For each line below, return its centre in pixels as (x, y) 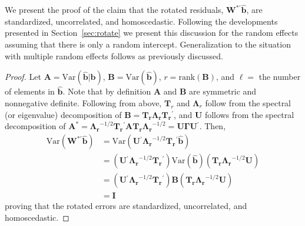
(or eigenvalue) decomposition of (63, 114)
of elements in (30, 91)
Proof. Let (23, 77)
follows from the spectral (249, 114)
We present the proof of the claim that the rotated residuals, (114, 10)
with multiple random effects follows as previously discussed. (114, 55)
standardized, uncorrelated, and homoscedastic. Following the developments (141, 21)
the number (280, 77)
